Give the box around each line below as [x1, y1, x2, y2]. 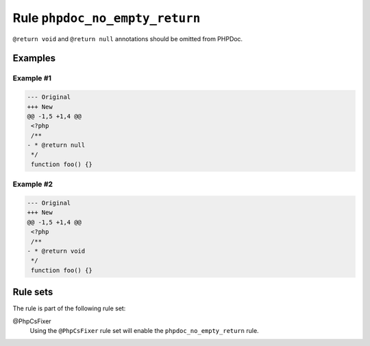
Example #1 [12, 73, 51, 83]
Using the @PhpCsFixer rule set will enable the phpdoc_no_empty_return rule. [29, 327, 260, 334]
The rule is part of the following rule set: [12, 304, 126, 312]
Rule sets [12, 286, 53, 298]
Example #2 [12, 179, 53, 189]
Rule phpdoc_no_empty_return [12, 10, 201, 25]
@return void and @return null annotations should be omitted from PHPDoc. [12, 34, 243, 43]
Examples [12, 52, 56, 65]
